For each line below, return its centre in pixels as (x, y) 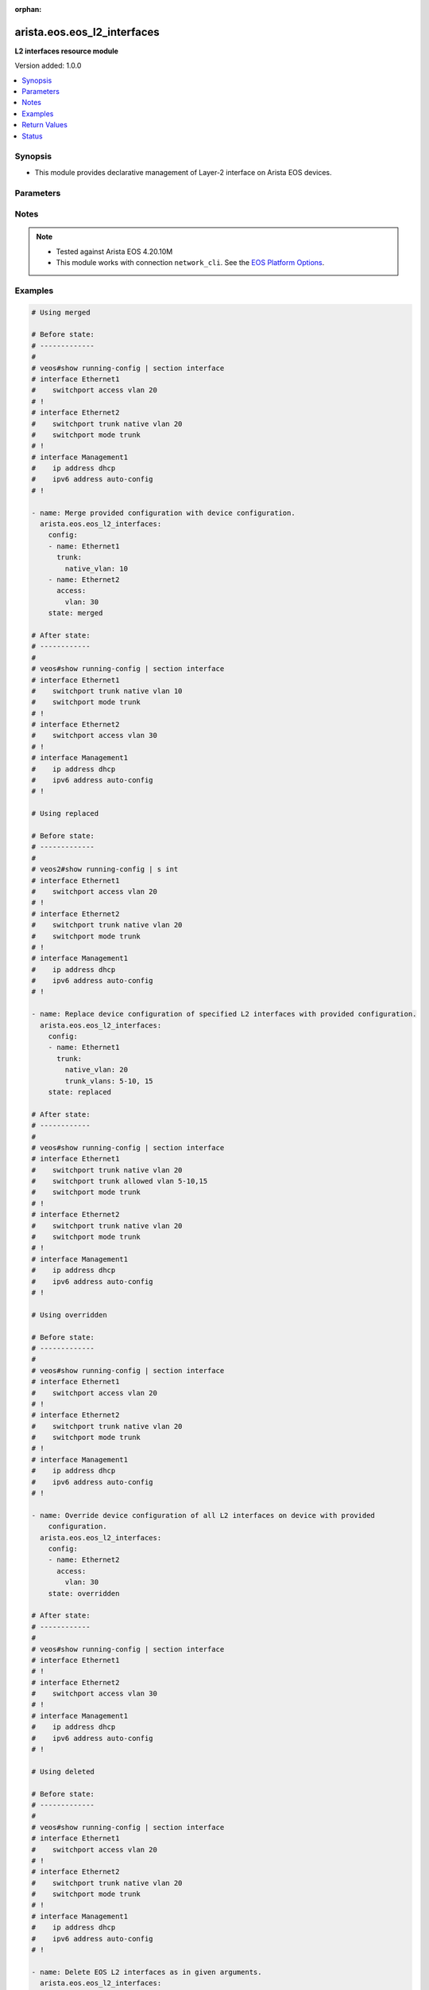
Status (32, 136)
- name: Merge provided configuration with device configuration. (163, 513)
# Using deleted (63, 1771)
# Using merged (61, 312)
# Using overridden (69, 1315)
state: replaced (79, 1092)
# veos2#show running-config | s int (105, 869)
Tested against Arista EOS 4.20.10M (114, 252)
